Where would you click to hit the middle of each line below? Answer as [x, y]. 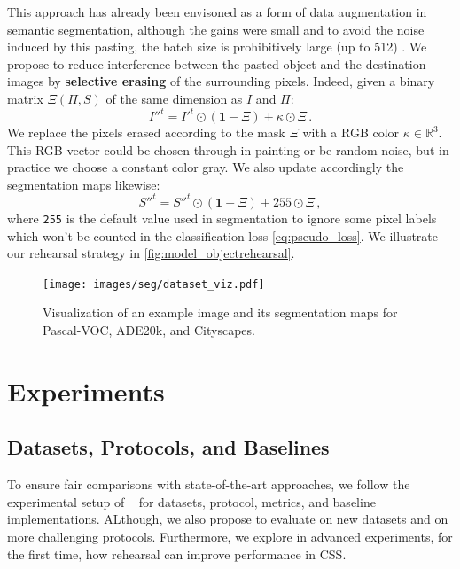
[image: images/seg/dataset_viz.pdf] [154, 284]
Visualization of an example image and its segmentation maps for [220, 312]
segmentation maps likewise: [84, 184]
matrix [25, 98]
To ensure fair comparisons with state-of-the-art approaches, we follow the [209, 484]
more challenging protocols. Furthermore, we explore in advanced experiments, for [230, 536]
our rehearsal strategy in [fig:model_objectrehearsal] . [151, 253]
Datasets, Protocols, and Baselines [168, 447]
